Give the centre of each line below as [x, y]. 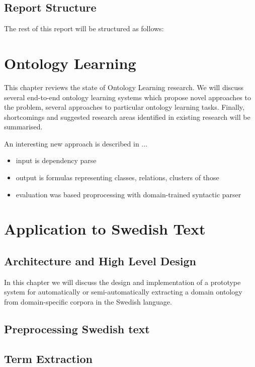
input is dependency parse [56, 160]
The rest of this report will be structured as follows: [84, 28]
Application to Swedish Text [105, 229]
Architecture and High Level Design [100, 261]
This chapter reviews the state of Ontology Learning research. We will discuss [124, 87]
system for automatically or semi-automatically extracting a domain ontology [123, 292]
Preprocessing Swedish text [77, 329]
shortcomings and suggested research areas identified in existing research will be [127, 117]
